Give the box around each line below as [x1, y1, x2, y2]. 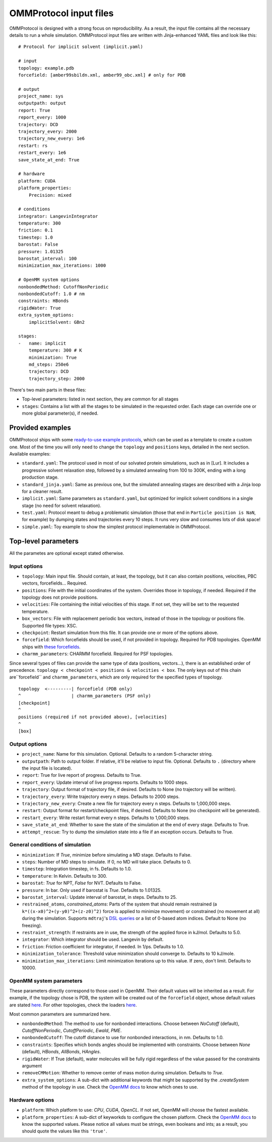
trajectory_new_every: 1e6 [18, 136, 85, 141]
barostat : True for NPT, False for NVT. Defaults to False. [22, 880, 142, 886]
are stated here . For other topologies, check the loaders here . [9, 1002, 137, 1008]
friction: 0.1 [18, 227, 53, 233]
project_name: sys [18, 93, 64, 99]
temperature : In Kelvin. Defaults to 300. [22, 873, 108, 879]
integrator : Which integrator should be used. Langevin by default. [22, 936, 164, 943]
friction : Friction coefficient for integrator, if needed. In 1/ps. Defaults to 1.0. [22, 943, 184, 949]
